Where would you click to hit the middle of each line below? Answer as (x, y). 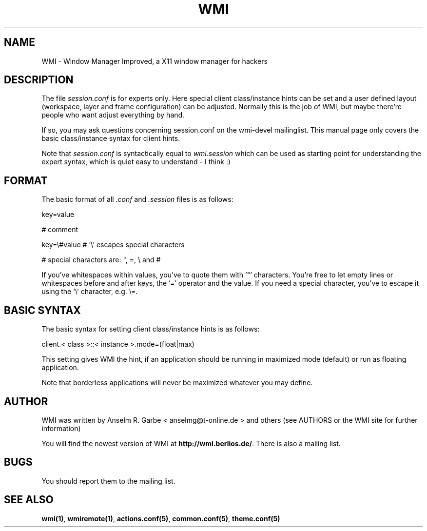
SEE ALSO (29, 500)
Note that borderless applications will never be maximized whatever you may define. (177, 383)
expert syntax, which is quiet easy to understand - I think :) (136, 162)
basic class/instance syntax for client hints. (111, 138)
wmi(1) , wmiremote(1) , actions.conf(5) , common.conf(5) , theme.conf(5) (161, 518)
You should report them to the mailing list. (108, 481)
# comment (60, 230)
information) (61, 428)
